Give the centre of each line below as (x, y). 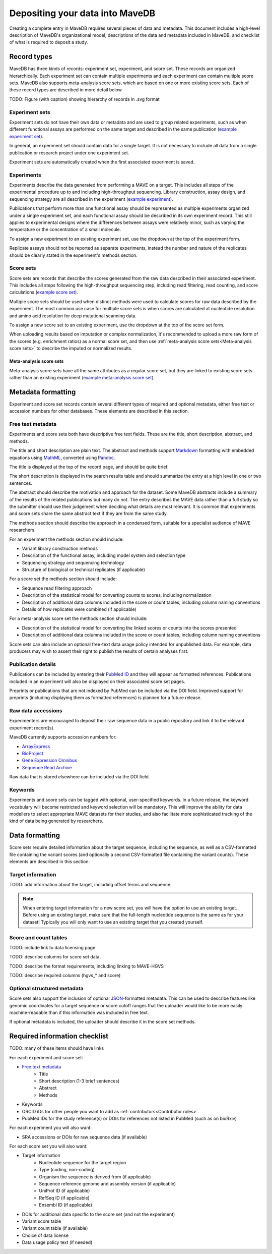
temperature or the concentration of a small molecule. (65, 230)
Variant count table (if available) (55, 1228)
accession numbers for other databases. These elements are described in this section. (99, 411)
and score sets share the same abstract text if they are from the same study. (89, 514)
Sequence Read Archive (47, 767)
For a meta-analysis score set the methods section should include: (78, 618)
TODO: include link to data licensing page (52, 948)
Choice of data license (45, 1235)
